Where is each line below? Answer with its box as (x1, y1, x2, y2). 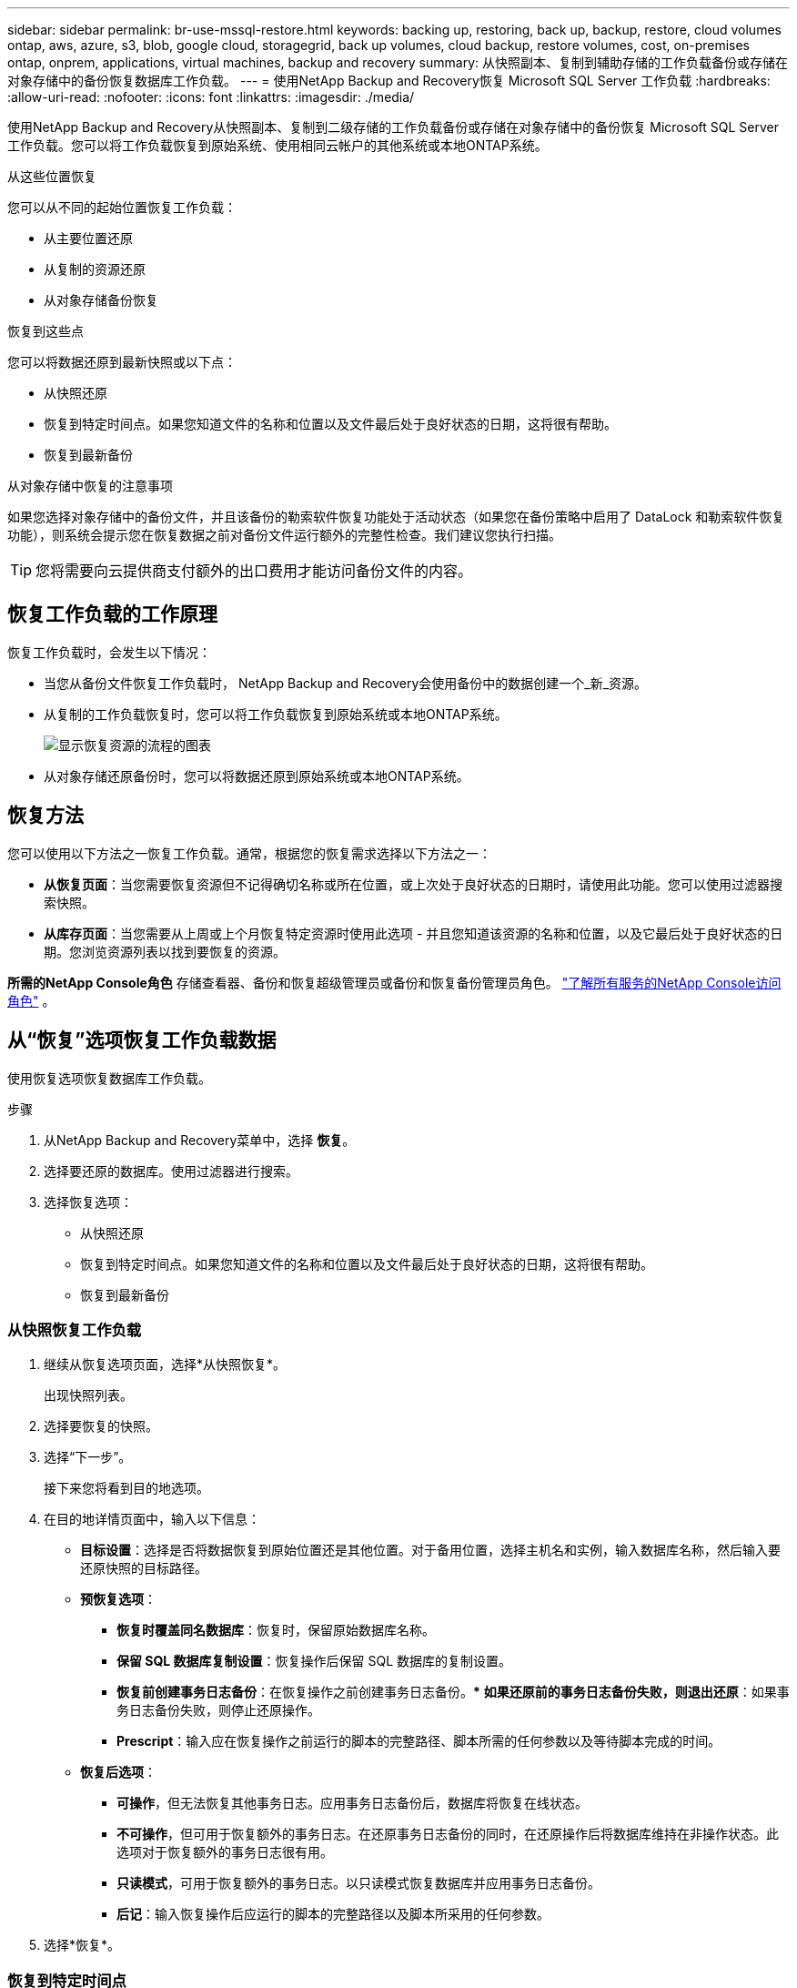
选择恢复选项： (44, 1193, 133, 1210)
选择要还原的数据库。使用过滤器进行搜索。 (44, 1162, 298, 1179)
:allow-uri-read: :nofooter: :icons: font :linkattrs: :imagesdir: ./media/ (7, 89, 415, 105)
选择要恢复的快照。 (44, 1418, 158, 1435)
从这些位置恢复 (7, 168, 96, 184)
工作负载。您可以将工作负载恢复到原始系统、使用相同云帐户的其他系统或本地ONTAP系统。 (7, 137, 548, 153)
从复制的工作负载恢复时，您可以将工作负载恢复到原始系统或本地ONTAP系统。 (44, 705, 508, 722)
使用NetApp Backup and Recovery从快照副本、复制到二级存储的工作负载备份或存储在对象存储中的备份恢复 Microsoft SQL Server (7, 119, 779, 135)
